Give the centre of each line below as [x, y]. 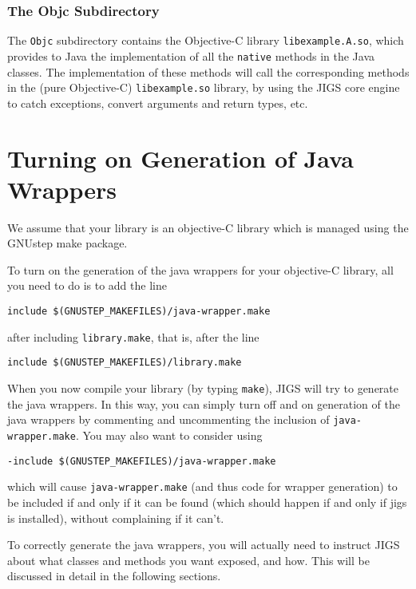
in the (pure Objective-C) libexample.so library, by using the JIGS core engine [204, 87]
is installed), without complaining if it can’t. [116, 518]
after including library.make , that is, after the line [133, 336]
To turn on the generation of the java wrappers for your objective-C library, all [200, 269]
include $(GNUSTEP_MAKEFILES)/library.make [125, 363]
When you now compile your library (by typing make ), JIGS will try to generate [203, 388]
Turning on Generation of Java [180, 158]
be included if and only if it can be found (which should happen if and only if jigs [207, 502]
